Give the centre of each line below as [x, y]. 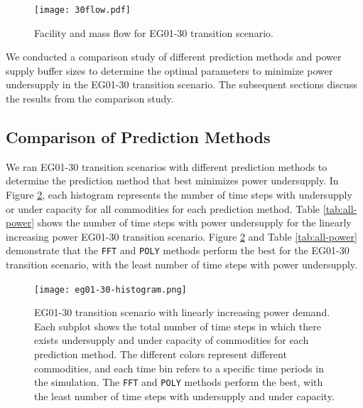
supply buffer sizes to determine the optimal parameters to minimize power [169, 70]
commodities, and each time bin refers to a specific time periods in [179, 368]
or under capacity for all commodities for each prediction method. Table [163, 208]
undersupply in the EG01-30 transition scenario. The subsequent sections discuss [181, 84]
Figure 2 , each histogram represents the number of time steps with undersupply [179, 195]
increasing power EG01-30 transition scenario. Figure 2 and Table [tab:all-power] [181, 236]
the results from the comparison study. [90, 99]
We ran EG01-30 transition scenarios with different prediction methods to [167, 166]
